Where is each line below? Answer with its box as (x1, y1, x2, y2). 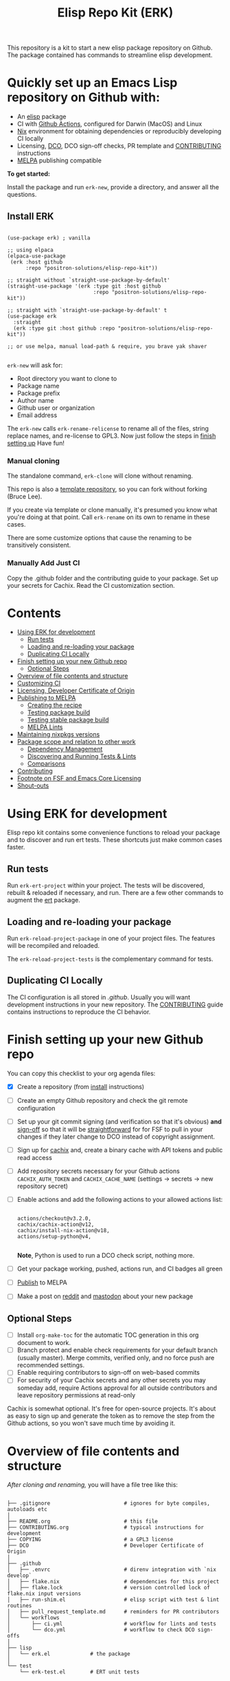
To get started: (7, 170, 50, 178)
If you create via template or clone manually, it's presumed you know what (7, 506, 218, 514)
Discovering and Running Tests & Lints (27, 752, 137, 761)
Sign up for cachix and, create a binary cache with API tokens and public (16, 1145, 223, 1154)
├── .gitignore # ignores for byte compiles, (7, 1500, 211, 1507)
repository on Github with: (7, 89, 160, 105)
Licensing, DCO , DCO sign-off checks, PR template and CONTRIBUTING (16, 142, 222, 150)
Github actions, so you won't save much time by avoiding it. (7, 1419, 176, 1428)
